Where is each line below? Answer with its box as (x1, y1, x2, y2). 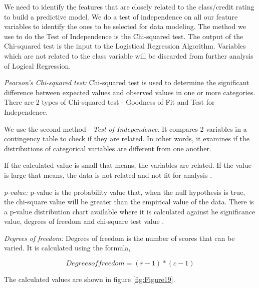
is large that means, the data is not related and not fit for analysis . (4, 169, 212, 180)
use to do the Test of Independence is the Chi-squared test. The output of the (4, 31, 243, 41)
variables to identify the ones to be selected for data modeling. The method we (4, 21, 246, 32)
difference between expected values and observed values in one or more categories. (4, 87, 255, 97)
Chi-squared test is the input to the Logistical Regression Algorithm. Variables (4, 41, 246, 51)
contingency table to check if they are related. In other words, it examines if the (4, 133, 249, 144)
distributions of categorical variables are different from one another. (4, 143, 211, 153)
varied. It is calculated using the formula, (4, 242, 131, 253)
